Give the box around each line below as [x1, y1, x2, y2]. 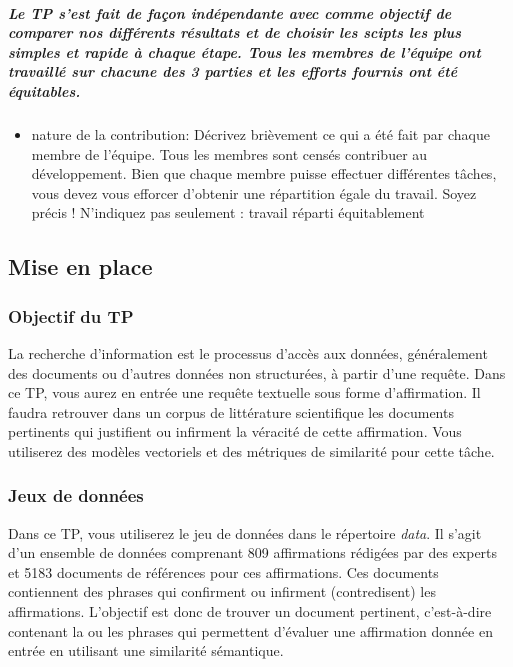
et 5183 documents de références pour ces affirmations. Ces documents [8, 561, 439, 582]
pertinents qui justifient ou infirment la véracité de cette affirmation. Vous [8, 421, 462, 442]
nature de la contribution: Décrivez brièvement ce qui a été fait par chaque [31, 123, 490, 144]
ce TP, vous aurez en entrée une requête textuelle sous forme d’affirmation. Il [8, 382, 481, 403]
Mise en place [8, 251, 153, 282]
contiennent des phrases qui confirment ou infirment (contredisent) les [8, 581, 436, 602]
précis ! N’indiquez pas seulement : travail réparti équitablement [31, 202, 425, 223]
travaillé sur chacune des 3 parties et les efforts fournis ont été [8, 61, 458, 82]
